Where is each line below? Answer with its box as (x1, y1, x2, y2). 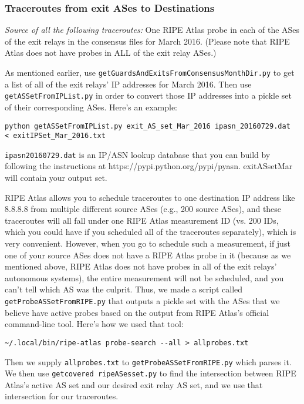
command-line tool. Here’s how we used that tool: (5, 318, 184, 330)
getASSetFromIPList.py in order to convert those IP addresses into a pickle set (5, 89, 292, 102)
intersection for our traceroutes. (5, 390, 119, 402)
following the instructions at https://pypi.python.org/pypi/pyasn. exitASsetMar (5, 160, 293, 172)
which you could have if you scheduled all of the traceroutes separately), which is (5, 225, 296, 238)
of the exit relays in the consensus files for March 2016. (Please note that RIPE (5, 35, 290, 47)
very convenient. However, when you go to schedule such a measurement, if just (5, 237, 291, 250)
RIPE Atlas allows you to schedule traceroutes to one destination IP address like (5, 191, 295, 203)
